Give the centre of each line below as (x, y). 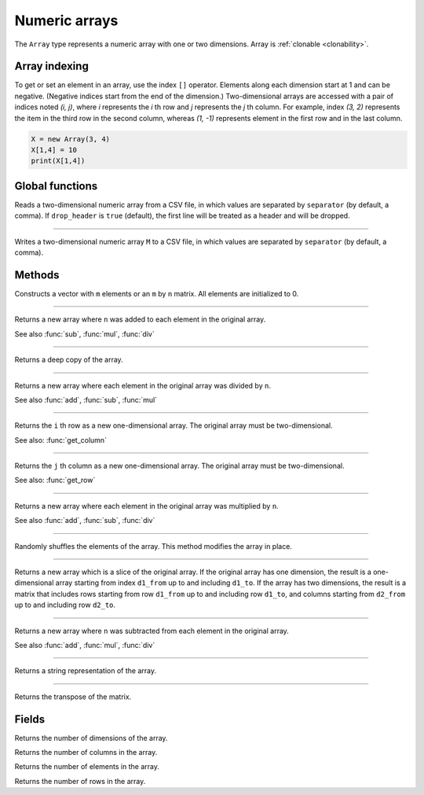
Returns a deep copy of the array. (69, 360)
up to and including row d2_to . (65, 605)
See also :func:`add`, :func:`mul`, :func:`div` (85, 645)
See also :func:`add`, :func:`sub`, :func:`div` (85, 521)
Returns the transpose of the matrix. (73, 697)
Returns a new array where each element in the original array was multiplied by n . (146, 506)
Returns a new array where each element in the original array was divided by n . (143, 385)
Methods (37, 275)
